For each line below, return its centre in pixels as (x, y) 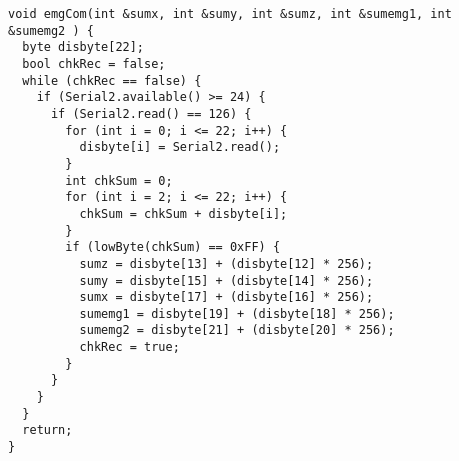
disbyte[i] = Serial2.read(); (180, 147)
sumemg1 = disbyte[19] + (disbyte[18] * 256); (237, 313)
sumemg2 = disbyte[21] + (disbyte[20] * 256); (237, 330)
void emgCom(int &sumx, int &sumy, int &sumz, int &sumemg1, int (230, 14)
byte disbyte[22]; (83, 47)
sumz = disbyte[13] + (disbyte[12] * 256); (226, 263)
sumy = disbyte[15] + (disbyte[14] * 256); (226, 280)
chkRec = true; (129, 347)
